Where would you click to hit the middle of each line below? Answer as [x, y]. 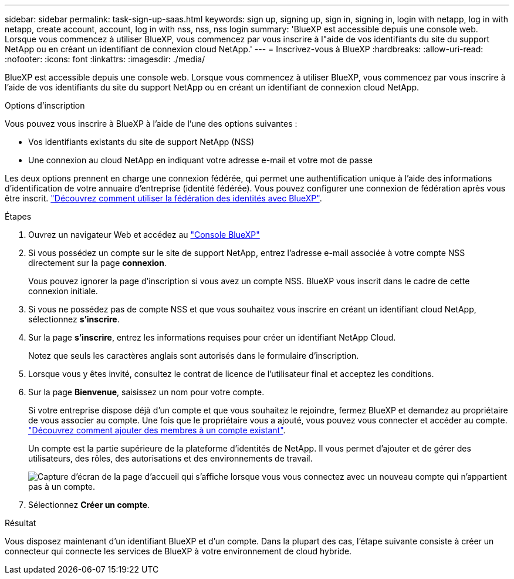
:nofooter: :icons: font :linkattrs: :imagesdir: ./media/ [105, 59]
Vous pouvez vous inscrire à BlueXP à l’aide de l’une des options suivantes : [151, 124]
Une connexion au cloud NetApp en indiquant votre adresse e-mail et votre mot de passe [200, 160]
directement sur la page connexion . [97, 263]
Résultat [21, 523]
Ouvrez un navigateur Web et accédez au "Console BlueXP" [144, 235]
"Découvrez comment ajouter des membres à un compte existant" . [157, 430]
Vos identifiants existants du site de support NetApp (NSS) [141, 142]
